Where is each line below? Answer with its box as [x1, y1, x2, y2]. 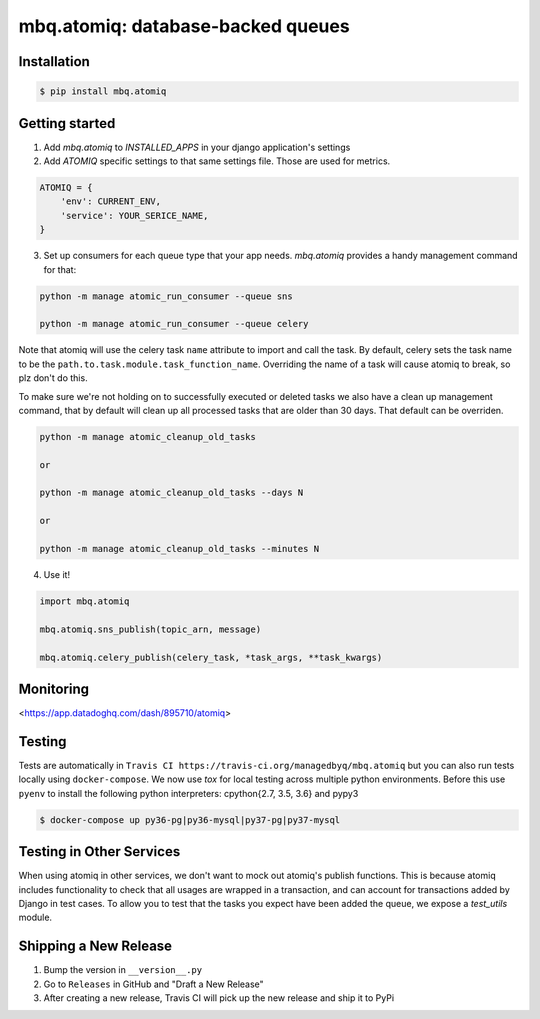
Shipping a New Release [18, 938, 173, 955]
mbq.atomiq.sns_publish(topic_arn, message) [39, 623, 262, 635]
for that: [43, 263, 77, 275]
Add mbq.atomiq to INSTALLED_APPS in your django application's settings [43, 141, 351, 153]
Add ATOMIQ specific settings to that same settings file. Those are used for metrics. [43, 155, 391, 167]
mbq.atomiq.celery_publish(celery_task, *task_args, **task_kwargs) [39, 651, 383, 663]
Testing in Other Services [18, 843, 181, 860]
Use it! [43, 568, 70, 580]
